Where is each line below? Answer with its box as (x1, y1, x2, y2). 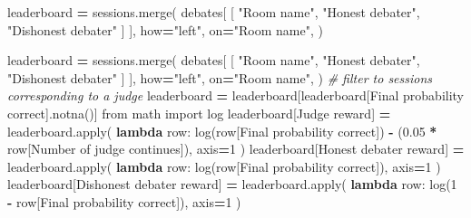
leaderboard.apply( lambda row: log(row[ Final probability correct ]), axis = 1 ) (7, 156, 441, 175)
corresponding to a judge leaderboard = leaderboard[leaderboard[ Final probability (7, 86, 465, 105)
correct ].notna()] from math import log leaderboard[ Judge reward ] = (7, 103, 391, 122)
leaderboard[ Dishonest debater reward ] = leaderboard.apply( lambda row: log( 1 (7, 175, 457, 194)
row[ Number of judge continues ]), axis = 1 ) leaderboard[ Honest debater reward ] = (7, 139, 465, 158)
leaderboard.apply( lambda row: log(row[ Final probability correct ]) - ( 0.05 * (7, 121, 437, 140)
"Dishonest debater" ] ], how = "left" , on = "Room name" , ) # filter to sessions (7, 68, 433, 87)
